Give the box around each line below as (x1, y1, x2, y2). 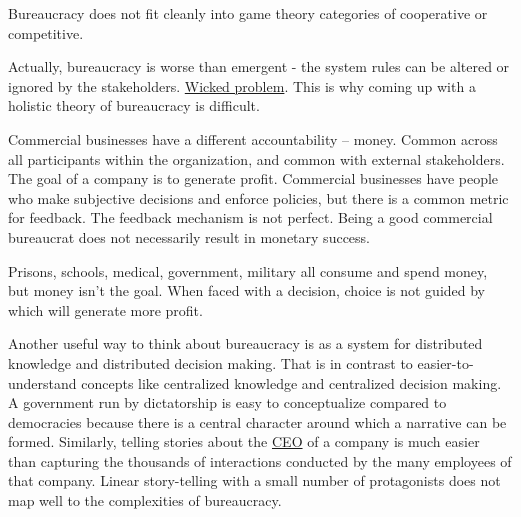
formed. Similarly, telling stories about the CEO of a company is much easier (8, 431, 480, 452)
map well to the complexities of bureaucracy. (8, 490, 282, 511)
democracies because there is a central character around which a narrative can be (8, 411, 507, 432)
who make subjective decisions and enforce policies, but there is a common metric (8, 187, 509, 208)
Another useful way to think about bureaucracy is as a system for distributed (8, 333, 483, 354)
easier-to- (417, 352, 474, 373)
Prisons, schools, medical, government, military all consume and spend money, (8, 260, 488, 281)
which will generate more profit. (8, 299, 203, 320)
